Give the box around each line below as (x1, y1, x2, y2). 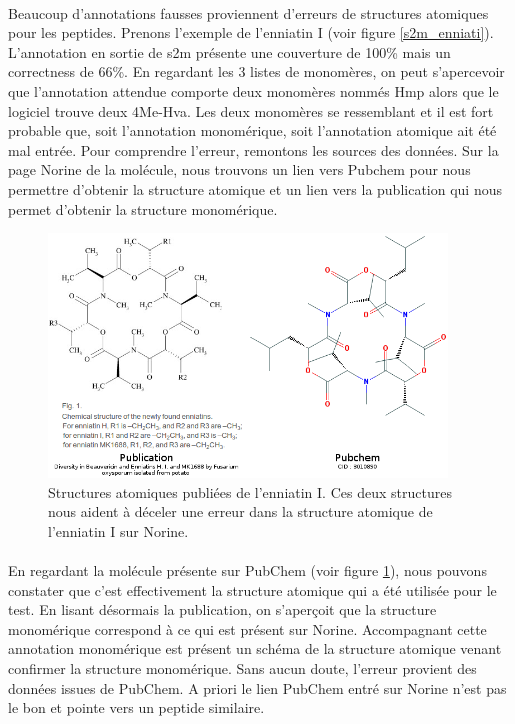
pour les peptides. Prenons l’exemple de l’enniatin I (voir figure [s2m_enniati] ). (8, 22, 494, 43)
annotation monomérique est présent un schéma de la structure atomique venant (8, 638, 502, 659)
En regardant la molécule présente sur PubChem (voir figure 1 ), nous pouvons (8, 560, 487, 580)
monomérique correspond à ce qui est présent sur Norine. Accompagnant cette (8, 618, 487, 639)
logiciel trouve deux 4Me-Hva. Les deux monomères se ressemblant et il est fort (8, 100, 494, 121)
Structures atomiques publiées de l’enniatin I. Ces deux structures (48, 481, 452, 502)
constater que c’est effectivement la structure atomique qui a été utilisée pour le (8, 579, 497, 600)
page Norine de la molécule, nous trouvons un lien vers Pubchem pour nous (8, 159, 471, 180)
